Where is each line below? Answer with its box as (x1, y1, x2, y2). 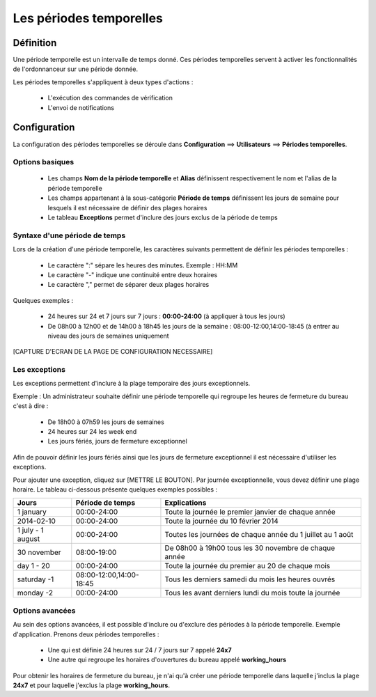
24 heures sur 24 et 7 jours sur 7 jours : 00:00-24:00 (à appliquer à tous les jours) (47, 312, 285, 320)
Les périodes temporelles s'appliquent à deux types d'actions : (13, 77, 194, 86)
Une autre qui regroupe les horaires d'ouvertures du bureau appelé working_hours (47, 655, 287, 664)
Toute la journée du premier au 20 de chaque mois (164, 561, 331, 571)
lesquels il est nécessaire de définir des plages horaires (47, 203, 207, 212)
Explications (164, 498, 207, 508)
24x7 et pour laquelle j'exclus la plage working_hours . (13, 681, 171, 689)
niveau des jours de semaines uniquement (47, 331, 170, 340)
